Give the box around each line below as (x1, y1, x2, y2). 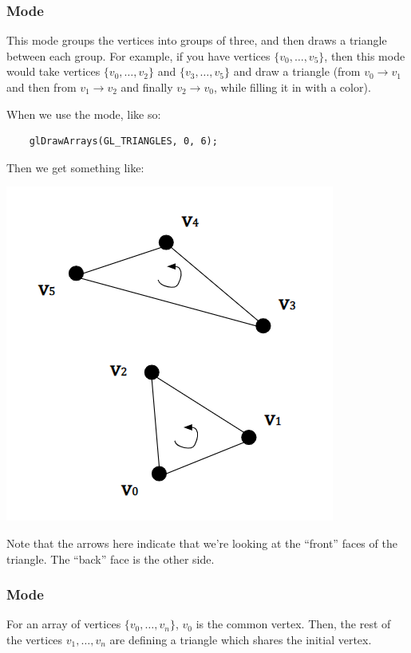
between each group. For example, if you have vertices (6, 47, 271, 64)
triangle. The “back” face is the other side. (6, 550, 215, 567)
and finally (121, 79, 173, 95)
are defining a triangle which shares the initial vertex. (109, 631, 372, 647)
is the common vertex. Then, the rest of (196, 616, 391, 632)
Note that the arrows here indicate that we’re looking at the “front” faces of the (6, 534, 397, 551)
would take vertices (6, 63, 101, 80)
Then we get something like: (6, 159, 144, 175)
